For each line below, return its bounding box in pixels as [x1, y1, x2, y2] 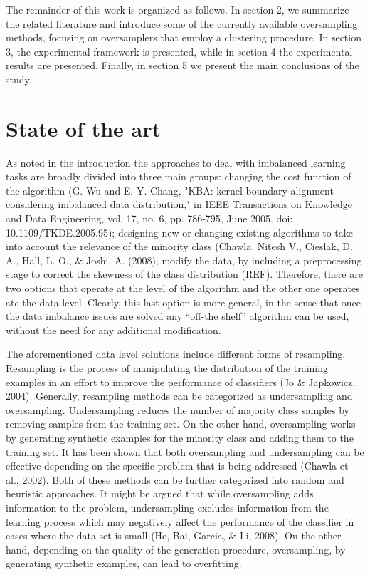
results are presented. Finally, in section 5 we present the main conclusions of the [6, 58, 359, 73]
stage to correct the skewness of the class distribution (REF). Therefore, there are [6, 266, 363, 281]
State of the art [6, 113, 162, 143]
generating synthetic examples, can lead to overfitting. [6, 556, 242, 571]
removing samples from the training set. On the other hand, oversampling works [6, 416, 356, 431]
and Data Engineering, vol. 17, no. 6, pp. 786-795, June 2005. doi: [6, 211, 293, 226]
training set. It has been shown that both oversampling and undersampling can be [6, 444, 364, 459]
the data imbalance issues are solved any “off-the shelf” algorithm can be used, [6, 309, 349, 323]
